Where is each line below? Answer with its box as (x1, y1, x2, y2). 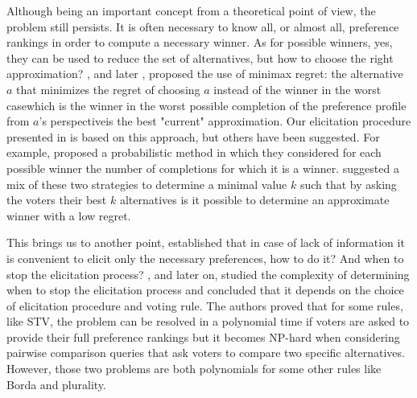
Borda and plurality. (6, 375, 106, 392)
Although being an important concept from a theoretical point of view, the (6, 2, 376, 18)
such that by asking (299, 175, 397, 192)
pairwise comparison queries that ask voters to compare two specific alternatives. (6, 344, 405, 361)
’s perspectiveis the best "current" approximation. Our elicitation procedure (39, 113, 411, 129)
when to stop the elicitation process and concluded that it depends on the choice (6, 281, 404, 298)
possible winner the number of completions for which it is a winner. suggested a (6, 159, 399, 176)
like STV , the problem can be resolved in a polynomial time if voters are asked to (6, 313, 410, 330)
